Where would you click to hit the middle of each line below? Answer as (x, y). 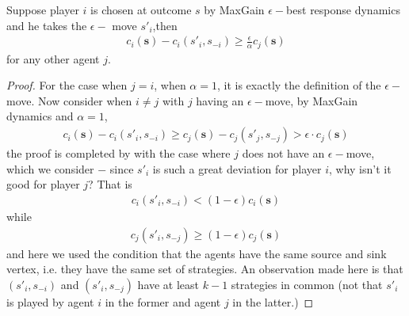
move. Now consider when (69, 100)
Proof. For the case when (67, 85)
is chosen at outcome (141, 10)
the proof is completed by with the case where (118, 153)
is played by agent (50, 301)
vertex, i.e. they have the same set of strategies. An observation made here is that (205, 269)
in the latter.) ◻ (273, 301)
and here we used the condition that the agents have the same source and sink (197, 253)
